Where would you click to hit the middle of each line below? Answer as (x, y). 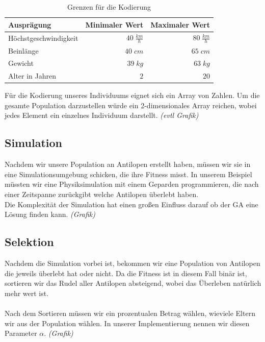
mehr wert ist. (27, 293)
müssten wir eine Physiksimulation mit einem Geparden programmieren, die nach (132, 184)
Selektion (29, 242)
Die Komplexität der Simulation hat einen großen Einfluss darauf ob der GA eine (131, 204)
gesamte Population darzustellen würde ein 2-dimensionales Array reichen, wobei (131, 105)
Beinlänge (23, 50)
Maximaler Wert (180, 24)
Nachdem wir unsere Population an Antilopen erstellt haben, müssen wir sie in (128, 164)
